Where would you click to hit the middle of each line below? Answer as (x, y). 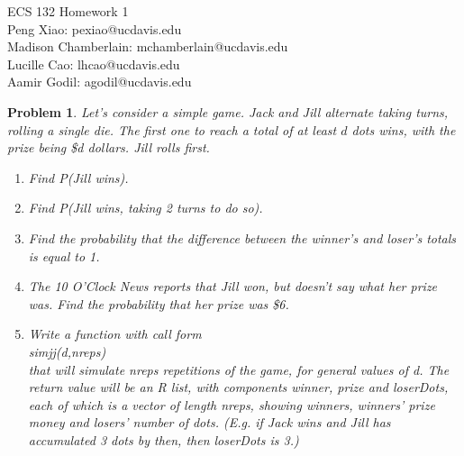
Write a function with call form (115, 334)
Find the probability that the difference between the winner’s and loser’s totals (242, 237)
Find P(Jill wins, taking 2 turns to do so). (146, 208)
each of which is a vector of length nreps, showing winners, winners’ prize (232, 404)
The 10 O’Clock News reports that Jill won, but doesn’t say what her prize (233, 286)
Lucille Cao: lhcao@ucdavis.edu (94, 64)
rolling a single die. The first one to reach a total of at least (172, 129)
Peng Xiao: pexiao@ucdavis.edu (95, 28)
